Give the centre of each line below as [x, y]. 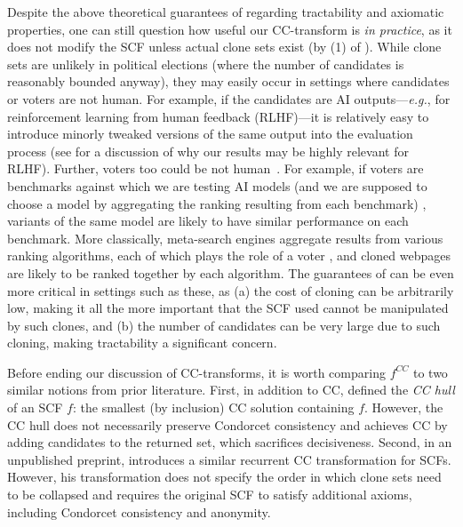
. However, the [404, 407]
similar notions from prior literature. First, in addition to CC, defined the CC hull [231, 390]
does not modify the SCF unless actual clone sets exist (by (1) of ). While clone [224, 47]
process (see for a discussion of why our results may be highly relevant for [208, 151]
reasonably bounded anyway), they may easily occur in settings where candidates [228, 81]
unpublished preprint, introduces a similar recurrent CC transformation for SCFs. [229, 459]
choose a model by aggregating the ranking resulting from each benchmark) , [217, 203]
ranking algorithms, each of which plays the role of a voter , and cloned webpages [229, 256]
